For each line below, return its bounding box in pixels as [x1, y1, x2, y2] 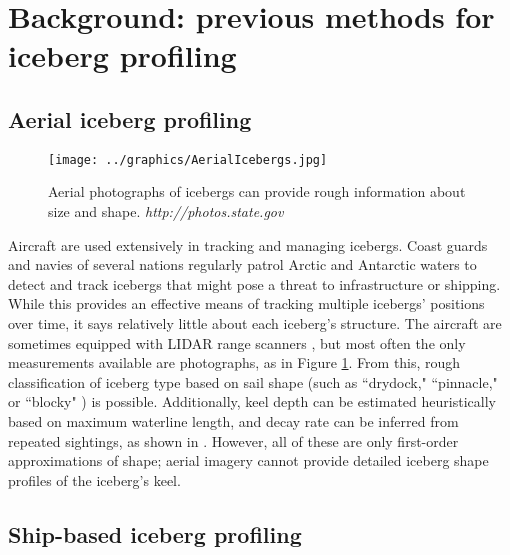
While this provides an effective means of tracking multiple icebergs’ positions [8, 293, 485, 314]
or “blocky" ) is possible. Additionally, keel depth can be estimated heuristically [8, 391, 496, 412]
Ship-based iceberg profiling [8, 518, 302, 549]
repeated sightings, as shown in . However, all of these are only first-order [8, 430, 459, 451]
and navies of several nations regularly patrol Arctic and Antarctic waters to [8, 254, 477, 275]
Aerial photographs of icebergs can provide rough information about [48, 181, 466, 202]
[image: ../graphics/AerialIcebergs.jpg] [48, 152, 328, 167]
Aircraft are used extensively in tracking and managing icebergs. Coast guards [8, 234, 488, 255]
